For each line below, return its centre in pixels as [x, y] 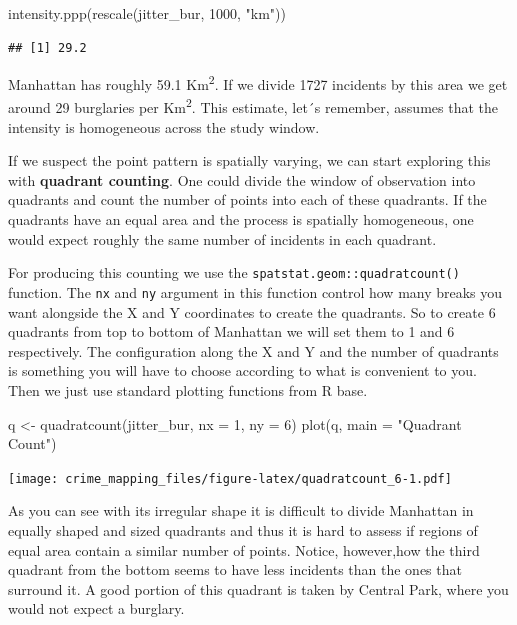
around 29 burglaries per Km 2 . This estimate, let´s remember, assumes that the [253, 106]
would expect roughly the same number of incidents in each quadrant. [222, 238]
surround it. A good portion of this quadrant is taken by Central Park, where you [258, 588]
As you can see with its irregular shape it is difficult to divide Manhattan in [241, 510]
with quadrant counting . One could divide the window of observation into [242, 179]
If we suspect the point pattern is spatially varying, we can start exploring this [249, 160]
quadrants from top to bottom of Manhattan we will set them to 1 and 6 [231, 331]
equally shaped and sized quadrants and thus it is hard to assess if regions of [243, 529]
